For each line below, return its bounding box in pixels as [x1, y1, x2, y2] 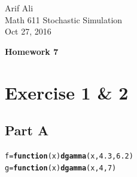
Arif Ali [5, 2, 34, 14]
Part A [5, 121, 49, 139]
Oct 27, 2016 [5, 25, 51, 38]
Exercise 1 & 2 [5, 80, 129, 104]
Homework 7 [5, 45, 59, 57]
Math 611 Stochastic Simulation [5, 13, 123, 26]
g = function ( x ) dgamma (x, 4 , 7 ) [5, 163, 117, 172]
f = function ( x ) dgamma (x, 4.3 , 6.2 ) [5, 151, 133, 160]
